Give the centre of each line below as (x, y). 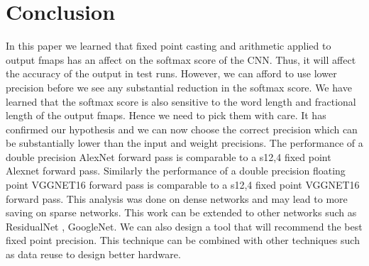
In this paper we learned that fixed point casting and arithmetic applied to (169, 46)
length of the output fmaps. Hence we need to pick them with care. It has (166, 115)
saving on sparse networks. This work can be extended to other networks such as (181, 212)
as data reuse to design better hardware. (93, 254)
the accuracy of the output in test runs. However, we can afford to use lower (171, 73)
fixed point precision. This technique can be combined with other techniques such (183, 240)
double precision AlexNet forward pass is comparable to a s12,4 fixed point (169, 156)
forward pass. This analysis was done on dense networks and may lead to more (177, 198)
